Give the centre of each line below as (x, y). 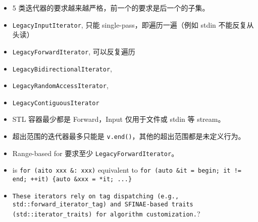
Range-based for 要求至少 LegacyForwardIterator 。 (95, 153)
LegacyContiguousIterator (56, 103)
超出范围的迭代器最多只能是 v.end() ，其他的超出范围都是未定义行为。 (129, 136)
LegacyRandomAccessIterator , (60, 85)
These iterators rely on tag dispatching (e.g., (96, 196)
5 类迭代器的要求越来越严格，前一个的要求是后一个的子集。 (111, 8)
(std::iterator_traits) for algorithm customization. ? (106, 213)
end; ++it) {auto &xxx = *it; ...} (72, 179)
